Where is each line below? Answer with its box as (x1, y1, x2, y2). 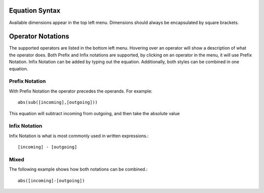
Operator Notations (9, 32, 69, 41)
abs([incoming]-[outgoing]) (18, 178, 85, 183)
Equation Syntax (9, 6, 61, 15)
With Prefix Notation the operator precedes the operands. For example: (9, 88, 153, 94)
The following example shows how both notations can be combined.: (9, 167, 148, 172)
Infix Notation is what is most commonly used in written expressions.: (9, 133, 149, 139)
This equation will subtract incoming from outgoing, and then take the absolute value (9, 110, 180, 116)
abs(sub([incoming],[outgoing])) (18, 99, 98, 105)
